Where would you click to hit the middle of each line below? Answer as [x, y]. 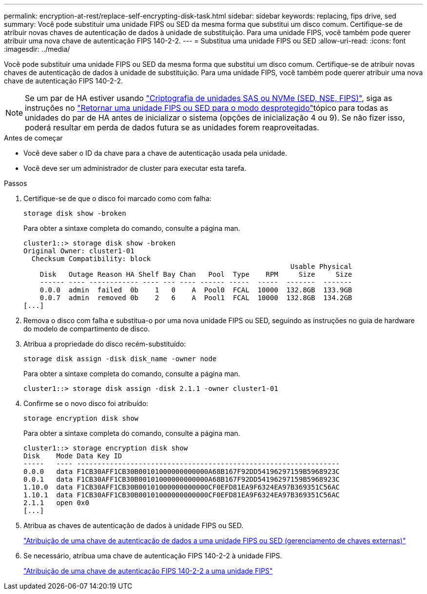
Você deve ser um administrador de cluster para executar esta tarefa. [135, 168]
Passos [16, 183]
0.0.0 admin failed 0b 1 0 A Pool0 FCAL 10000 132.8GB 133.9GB [196, 290]
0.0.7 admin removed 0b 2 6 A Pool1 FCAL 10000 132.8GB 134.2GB [196, 298]
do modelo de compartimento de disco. [87, 329]
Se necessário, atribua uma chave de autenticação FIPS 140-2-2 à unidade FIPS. [153, 556]
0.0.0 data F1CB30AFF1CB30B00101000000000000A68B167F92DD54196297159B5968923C [182, 471]
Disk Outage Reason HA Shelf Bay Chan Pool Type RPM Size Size [196, 274]
